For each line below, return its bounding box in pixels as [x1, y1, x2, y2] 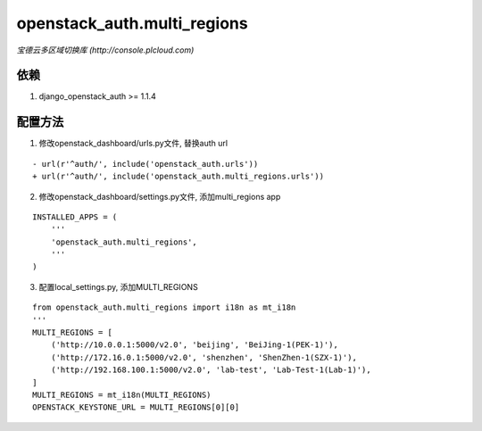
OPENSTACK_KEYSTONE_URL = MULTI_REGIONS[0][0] [32, 402, 240, 412]
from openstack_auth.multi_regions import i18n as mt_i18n [32, 303, 296, 312]
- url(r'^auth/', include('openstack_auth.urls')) [32, 159, 259, 169]
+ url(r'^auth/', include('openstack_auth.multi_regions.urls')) [32, 171, 325, 182]
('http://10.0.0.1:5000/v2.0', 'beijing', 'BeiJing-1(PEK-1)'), [50, 340, 338, 350]
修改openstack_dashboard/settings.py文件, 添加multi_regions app [38, 191, 281, 202]
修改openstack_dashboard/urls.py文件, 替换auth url [38, 138, 228, 149]
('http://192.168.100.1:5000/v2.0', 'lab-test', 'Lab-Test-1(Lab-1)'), [50, 365, 371, 375]
